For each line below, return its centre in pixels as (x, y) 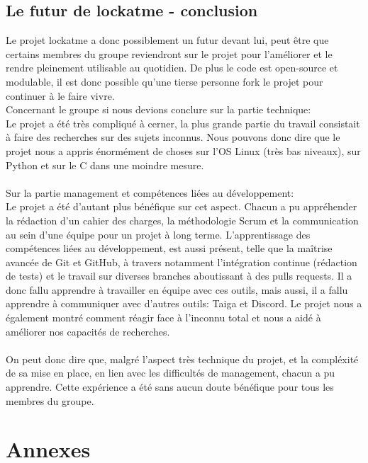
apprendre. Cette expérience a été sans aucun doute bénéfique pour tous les (170, 387)
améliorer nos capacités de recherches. (88, 331)
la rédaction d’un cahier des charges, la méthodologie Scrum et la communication (182, 220)
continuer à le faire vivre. (60, 95)
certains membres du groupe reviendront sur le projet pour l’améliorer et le (169, 53)
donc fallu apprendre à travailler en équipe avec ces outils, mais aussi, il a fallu (177, 289)
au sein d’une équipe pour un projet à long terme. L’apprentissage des (158, 234)
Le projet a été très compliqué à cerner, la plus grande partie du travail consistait (183, 123)
